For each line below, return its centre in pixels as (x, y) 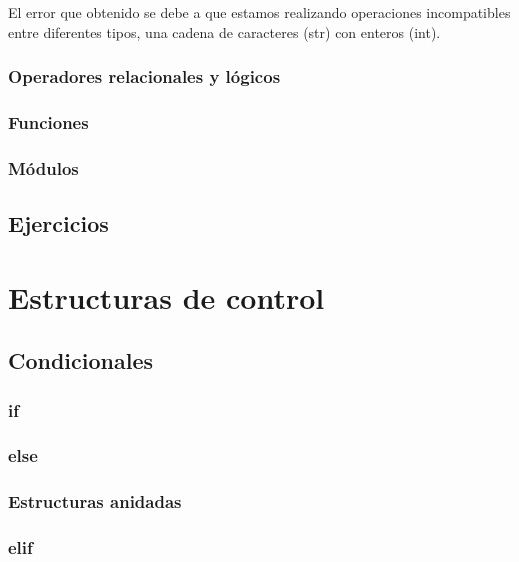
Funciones (48, 121)
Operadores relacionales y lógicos (144, 76)
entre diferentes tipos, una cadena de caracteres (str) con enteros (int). (224, 31)
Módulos (43, 167)
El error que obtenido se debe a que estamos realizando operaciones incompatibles (259, 12)
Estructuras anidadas (95, 501)
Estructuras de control (166, 296)
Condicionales (81, 360)
